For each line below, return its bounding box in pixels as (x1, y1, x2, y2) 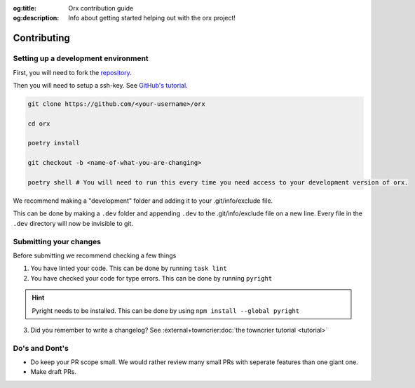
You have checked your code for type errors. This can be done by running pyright (30, 274, 273, 282)
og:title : (13, 4, 37, 12)
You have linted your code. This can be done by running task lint (30, 264, 227, 273)
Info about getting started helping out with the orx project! (68, 14, 236, 22)
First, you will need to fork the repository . (13, 68, 132, 76)
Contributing (13, 32, 70, 44)
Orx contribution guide (68, 4, 134, 12)
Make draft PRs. (30, 368, 77, 376)
